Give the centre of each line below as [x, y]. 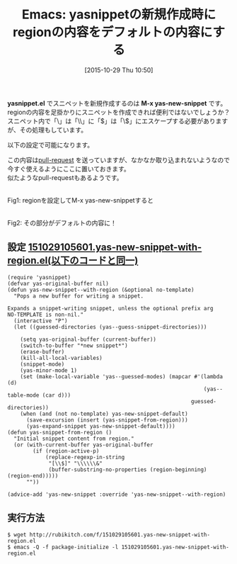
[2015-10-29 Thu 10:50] [119, 70]
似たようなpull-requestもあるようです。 [65, 177]
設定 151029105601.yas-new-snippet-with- [105, 248]
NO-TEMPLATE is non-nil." [45, 315]
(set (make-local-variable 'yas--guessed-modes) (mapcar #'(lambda [121, 376]
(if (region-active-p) [66, 451]
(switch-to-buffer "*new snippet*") [74, 345]
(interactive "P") [41, 321]
